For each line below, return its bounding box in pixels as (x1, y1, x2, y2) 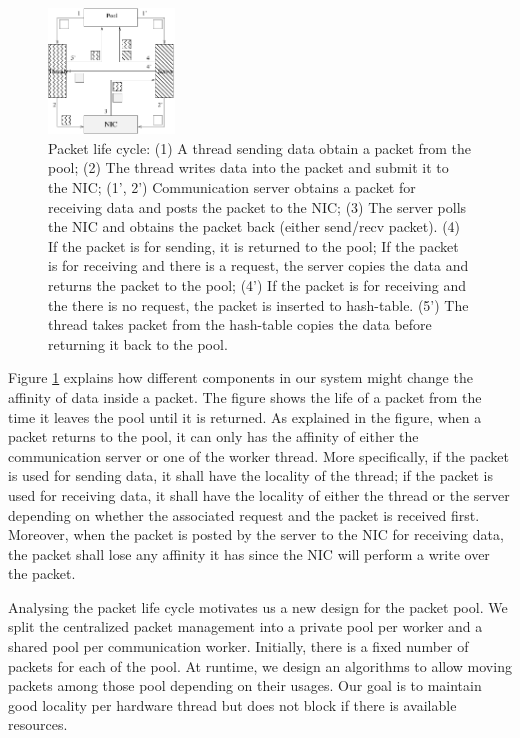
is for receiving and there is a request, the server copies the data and (48, 255, 469, 276)
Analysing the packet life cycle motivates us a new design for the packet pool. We (8, 596, 508, 617)
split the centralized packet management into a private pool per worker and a (8, 616, 483, 637)
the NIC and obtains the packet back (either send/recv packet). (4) (48, 216, 461, 237)
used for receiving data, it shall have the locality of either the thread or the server (8, 484, 510, 505)
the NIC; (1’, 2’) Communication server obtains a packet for (48, 177, 416, 198)
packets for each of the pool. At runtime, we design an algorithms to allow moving (8, 655, 512, 676)
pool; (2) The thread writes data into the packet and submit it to (48, 157, 449, 178)
